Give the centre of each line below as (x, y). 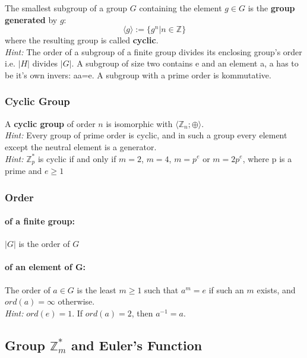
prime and (23, 171)
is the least (96, 289)
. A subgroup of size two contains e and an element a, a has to (185, 63)
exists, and (276, 289)
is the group (271, 8)
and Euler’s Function (137, 345)
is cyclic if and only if (77, 158)
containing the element (181, 8)
